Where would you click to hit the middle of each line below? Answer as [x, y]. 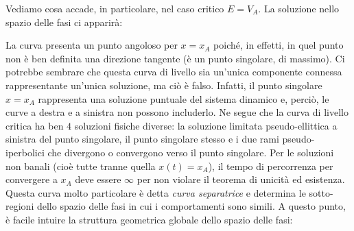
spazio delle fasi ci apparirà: [64, 22]
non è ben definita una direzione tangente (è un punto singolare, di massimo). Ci [175, 58]
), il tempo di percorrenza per [271, 166]
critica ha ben [35, 125]
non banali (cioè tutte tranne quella [81, 166]
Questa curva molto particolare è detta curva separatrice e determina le [156, 192]
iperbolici [25, 152]
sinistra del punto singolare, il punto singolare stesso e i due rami [142, 139]
